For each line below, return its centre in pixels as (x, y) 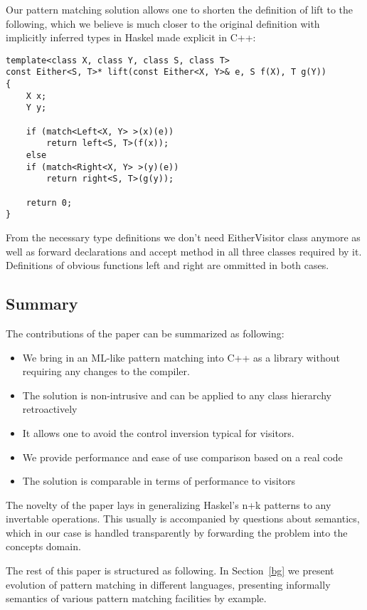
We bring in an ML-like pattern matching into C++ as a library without (181, 357)
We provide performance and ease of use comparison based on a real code (182, 457)
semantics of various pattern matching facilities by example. (136, 598)
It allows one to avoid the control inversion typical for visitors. (158, 432)
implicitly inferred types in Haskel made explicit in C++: (131, 37)
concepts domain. (43, 546)
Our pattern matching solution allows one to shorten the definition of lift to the (180, 9)
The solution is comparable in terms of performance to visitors (159, 481)
